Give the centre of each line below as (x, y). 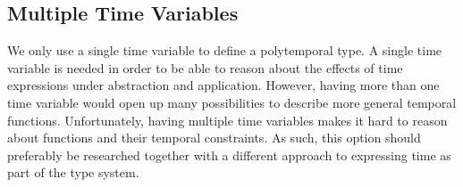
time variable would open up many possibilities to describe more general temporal (232, 102)
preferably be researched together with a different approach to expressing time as (229, 154)
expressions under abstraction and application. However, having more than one (223, 85)
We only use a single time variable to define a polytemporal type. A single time (225, 50)
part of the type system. (73, 172)
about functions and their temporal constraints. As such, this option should (214, 138)
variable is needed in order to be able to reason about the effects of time (205, 67)
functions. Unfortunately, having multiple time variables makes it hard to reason (227, 120)
